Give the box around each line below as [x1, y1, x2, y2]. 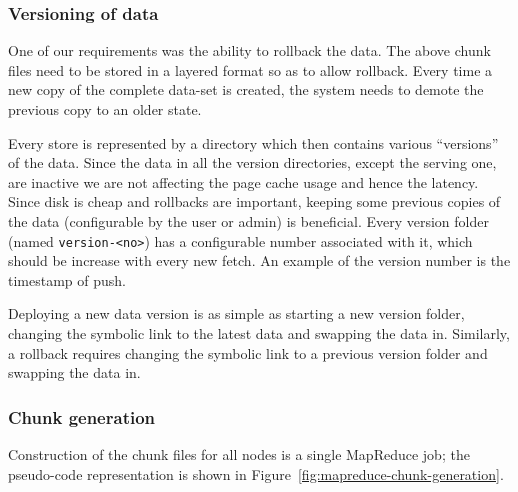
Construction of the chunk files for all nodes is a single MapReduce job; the [8, 444, 470, 464]
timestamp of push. [8, 269, 126, 290]
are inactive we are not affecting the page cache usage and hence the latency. [8, 171, 479, 192]
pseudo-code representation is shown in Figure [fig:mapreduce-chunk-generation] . [8, 463, 504, 484]
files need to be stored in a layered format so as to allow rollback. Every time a [8, 59, 493, 80]
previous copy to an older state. [8, 99, 202, 119]
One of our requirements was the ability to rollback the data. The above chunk [8, 40, 491, 61]
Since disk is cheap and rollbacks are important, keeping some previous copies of [8, 191, 501, 212]
